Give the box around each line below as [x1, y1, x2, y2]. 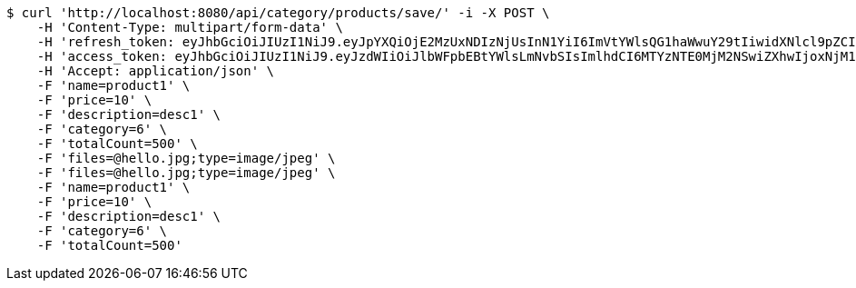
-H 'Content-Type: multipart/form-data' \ [36, 20, 343, 35]
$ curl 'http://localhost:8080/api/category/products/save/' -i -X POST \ [6, 5, 550, 20]
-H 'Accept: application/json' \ [36, 64, 275, 78]
